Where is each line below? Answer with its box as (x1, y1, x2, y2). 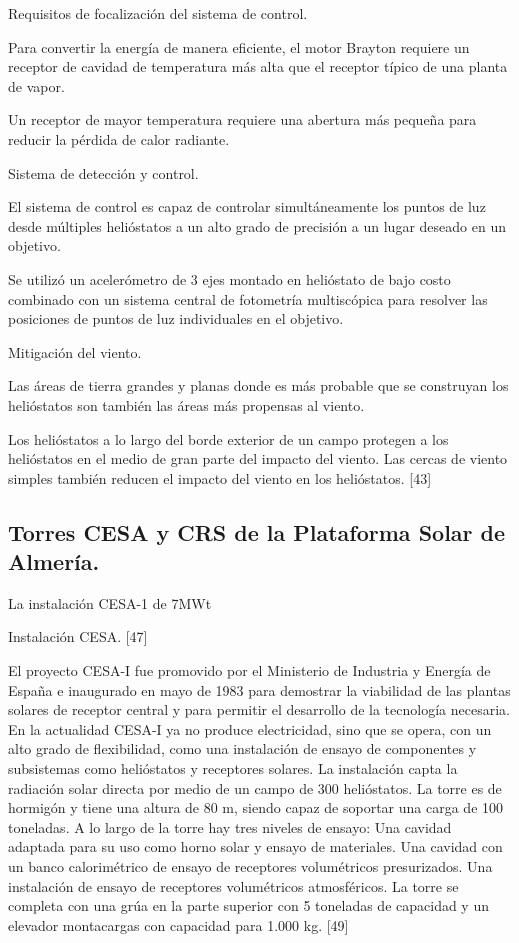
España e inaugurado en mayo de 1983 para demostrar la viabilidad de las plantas (8, 679, 511, 700)
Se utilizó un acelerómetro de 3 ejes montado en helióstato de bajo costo (8, 268, 451, 289)
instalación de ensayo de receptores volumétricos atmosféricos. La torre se (8, 875, 459, 896)
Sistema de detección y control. (8, 162, 199, 183)
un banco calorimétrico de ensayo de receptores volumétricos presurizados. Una (8, 856, 493, 876)
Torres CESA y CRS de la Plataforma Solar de (8, 516, 506, 547)
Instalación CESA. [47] (8, 626, 148, 647)
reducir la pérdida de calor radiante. (8, 128, 230, 149)
